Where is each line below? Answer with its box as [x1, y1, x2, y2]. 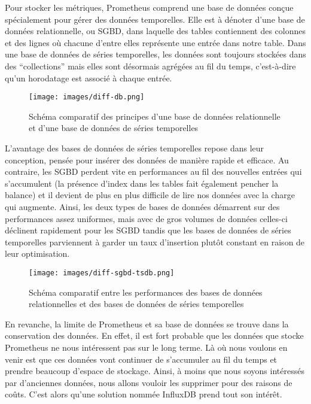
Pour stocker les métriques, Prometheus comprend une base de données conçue [5, 1, 294, 13]
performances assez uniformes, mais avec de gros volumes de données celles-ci [5, 212, 288, 224]
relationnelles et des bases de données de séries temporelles [29, 297, 244, 310]
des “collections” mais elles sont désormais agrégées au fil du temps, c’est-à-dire [5, 59, 296, 72]
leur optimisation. [5, 247, 70, 260]
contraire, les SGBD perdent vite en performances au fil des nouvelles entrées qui [5, 165, 302, 178]
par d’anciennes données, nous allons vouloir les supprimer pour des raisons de [5, 376, 292, 388]
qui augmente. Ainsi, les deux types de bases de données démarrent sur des [5, 200, 280, 212]
